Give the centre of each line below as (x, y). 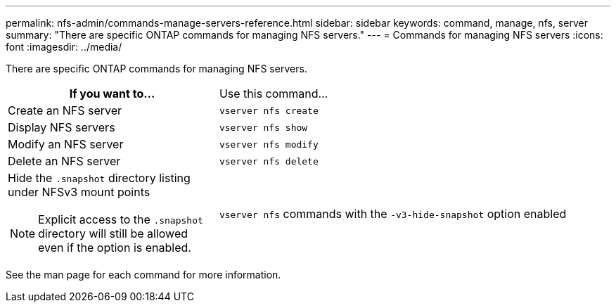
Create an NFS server (65, 110)
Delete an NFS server (64, 161)
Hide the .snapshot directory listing (99, 178)
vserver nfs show (263, 127)
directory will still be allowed (113, 233)
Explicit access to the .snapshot (121, 219)
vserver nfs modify (269, 144)
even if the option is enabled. (115, 248)
